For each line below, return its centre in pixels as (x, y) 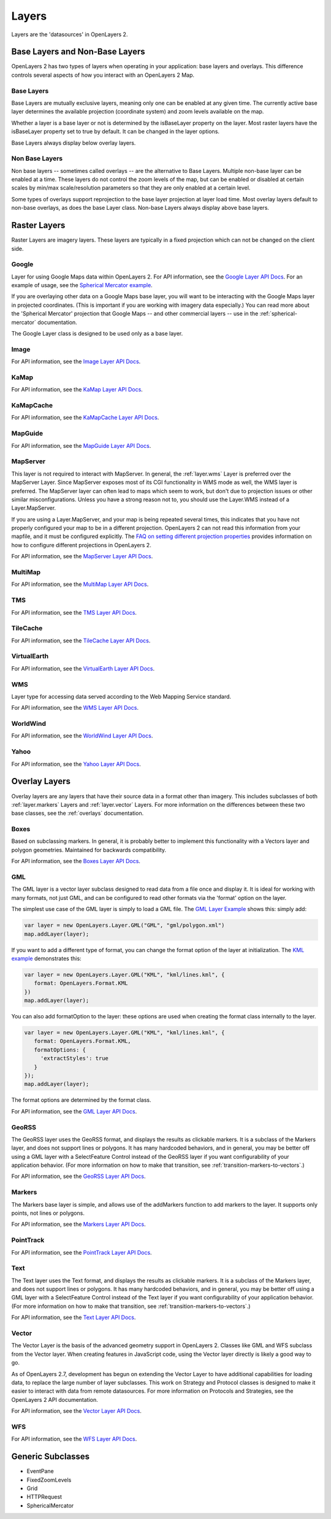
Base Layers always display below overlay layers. (74, 143)
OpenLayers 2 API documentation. (55, 1399)
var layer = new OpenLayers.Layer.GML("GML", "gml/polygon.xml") (124, 925)
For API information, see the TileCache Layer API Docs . (81, 640)
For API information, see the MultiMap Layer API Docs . (80, 584)
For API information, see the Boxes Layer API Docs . (76, 861)
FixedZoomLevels (49, 1480)
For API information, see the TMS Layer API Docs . (74, 612)
